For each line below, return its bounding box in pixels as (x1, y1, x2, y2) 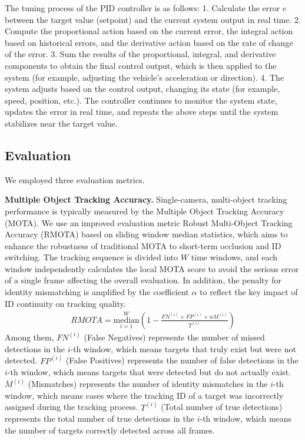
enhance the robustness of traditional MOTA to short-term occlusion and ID (5, 239, 281, 252)
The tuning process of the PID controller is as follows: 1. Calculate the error (5, 2, 280, 14)
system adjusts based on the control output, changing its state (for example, (5, 82, 280, 95)
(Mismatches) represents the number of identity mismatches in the (28, 378, 268, 390)
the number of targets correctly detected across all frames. (5, 424, 215, 436)
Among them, (5, 330, 54, 343)
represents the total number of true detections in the (5, 412, 194, 425)
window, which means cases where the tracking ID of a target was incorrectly (5, 389, 284, 401)
